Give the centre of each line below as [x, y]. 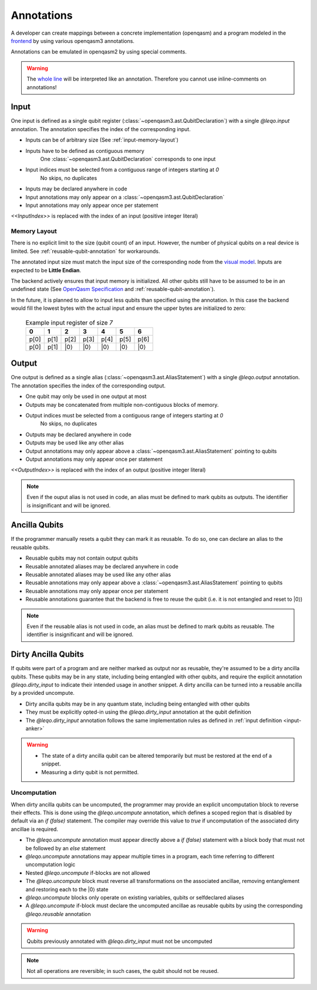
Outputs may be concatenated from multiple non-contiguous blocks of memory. [122, 404]
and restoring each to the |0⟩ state [67, 889]
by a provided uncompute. [43, 693]
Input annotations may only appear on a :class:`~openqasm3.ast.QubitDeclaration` [125, 197]
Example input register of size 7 [69, 322]
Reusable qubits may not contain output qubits [82, 558]
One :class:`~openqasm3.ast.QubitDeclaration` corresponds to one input [128, 159]
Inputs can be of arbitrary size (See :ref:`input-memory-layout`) [102, 140]
